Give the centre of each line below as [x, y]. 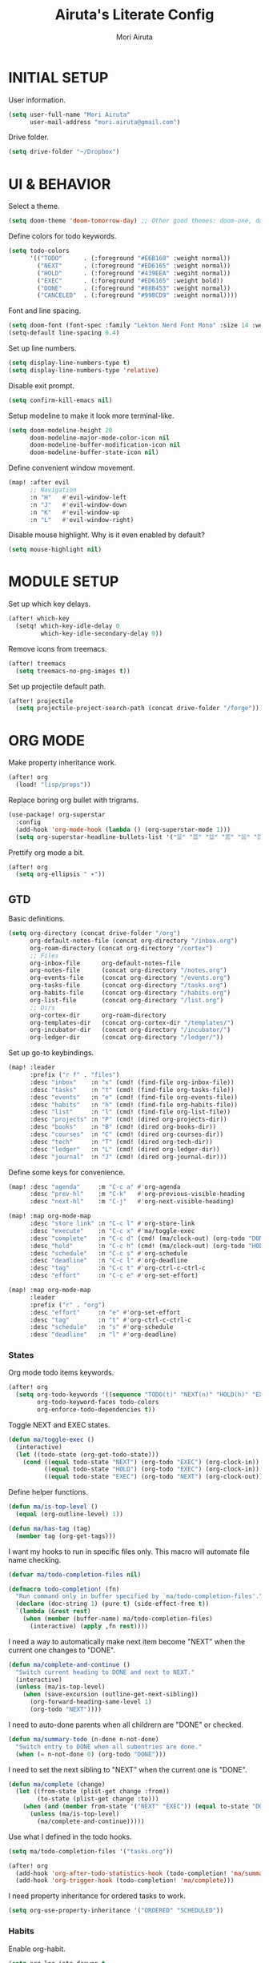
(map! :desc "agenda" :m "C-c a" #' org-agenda [94, 1186]
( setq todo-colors [39, 251]
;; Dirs [42, 1008]
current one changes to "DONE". [62, 1650]
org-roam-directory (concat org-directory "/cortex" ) [121, 948]
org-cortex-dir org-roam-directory [98, 1015]
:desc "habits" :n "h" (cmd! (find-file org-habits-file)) [134, 1105]
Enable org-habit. [37, 1949]
